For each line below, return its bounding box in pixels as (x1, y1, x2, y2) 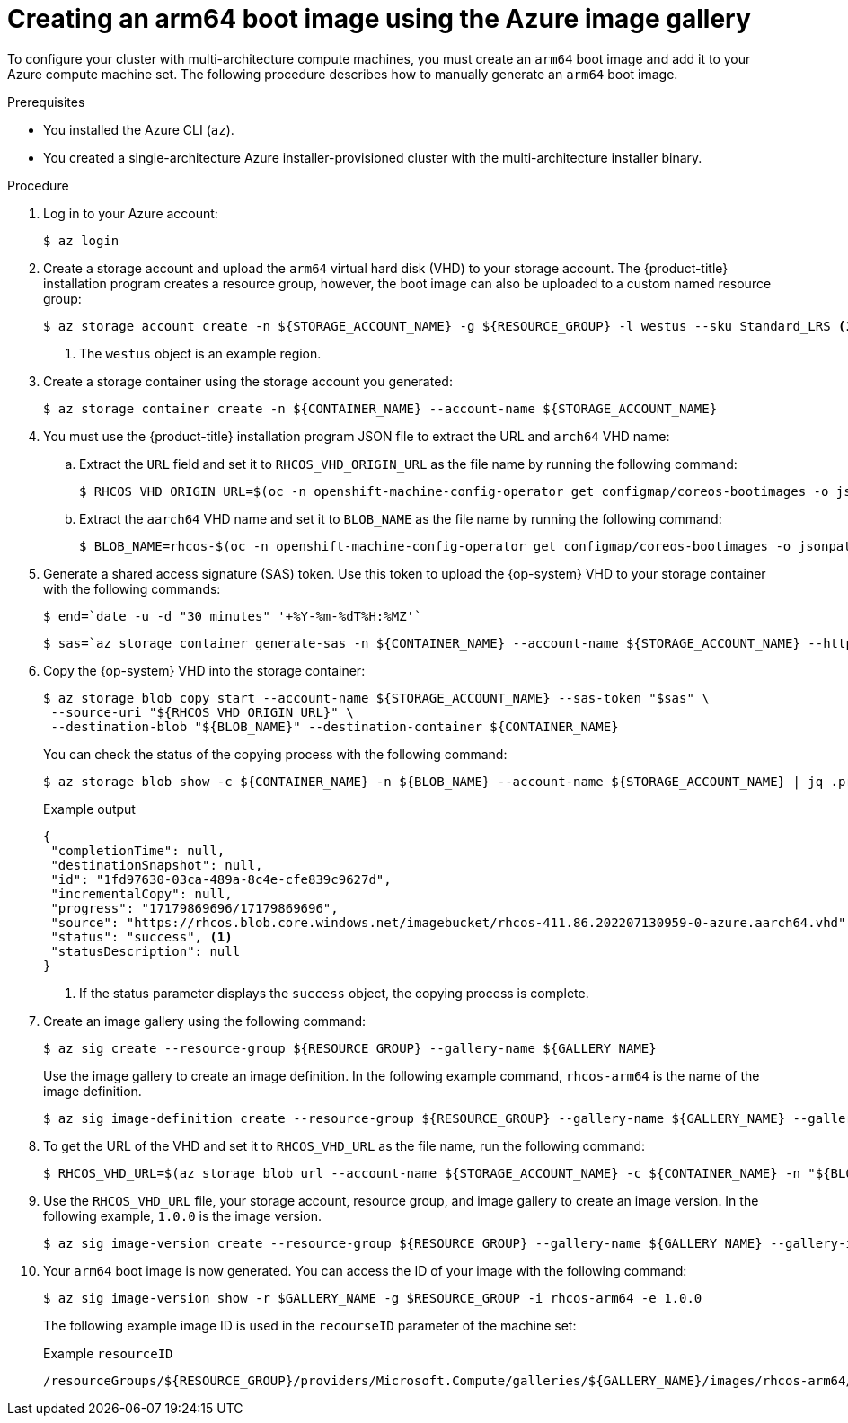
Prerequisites (7, 93, 85, 110)
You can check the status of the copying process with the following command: (43, 746, 508, 762)
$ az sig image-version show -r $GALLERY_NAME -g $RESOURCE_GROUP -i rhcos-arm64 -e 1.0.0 (43, 1290, 702, 1305)
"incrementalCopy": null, (50, 886, 233, 901)
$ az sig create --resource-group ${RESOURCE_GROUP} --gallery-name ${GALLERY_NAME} (43, 1040, 657, 1056)
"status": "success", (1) (50, 929, 233, 944)
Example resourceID (43, 1345, 173, 1361)
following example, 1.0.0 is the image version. (43, 1207, 322, 1224)
